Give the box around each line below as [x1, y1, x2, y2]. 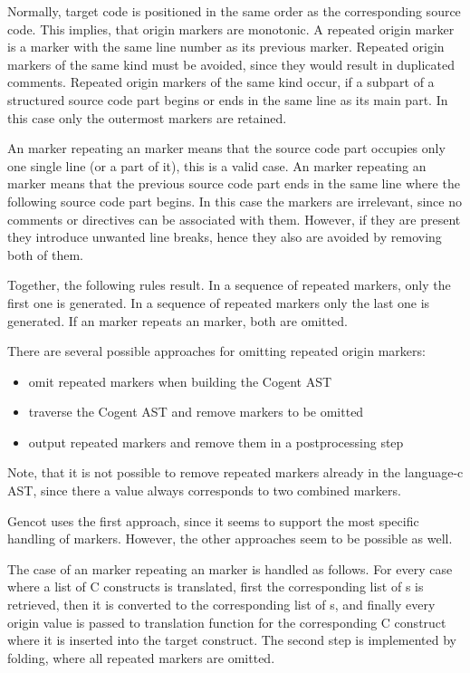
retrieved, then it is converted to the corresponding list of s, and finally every [7, 595, 436, 614]
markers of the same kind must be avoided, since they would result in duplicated [7, 54, 455, 73]
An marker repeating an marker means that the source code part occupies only [7, 139, 446, 158]
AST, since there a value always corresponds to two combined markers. [7, 481, 401, 500]
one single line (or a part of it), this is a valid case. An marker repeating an [7, 156, 427, 175]
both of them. [7, 245, 84, 264]
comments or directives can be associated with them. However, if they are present [7, 209, 461, 228]
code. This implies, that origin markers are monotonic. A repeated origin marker [7, 19, 455, 38]
